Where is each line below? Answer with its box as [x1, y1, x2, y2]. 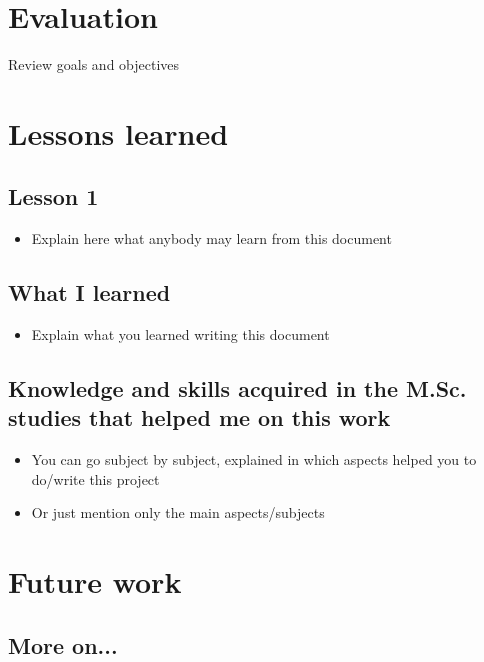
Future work [8, 561, 182, 602]
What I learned [8, 277, 171, 308]
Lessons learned [8, 112, 229, 153]
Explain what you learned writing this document [31, 324, 330, 345]
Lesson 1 [8, 181, 99, 212]
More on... [8, 629, 118, 660]
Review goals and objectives [8, 54, 180, 75]
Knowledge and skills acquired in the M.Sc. [8, 373, 467, 404]
